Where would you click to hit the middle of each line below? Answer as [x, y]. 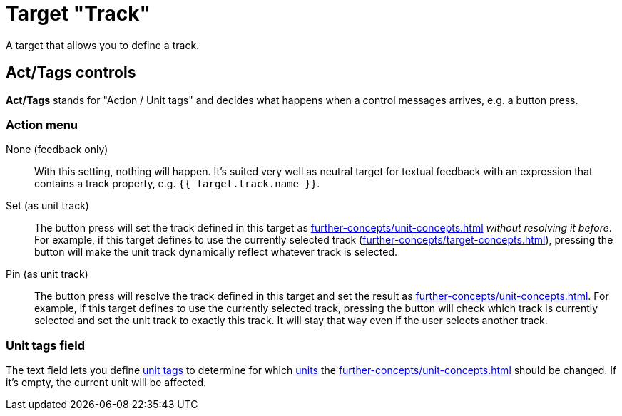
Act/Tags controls [71, 73]
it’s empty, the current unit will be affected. [106, 383]
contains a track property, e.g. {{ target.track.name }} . [177, 184]
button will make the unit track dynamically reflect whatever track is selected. [216, 252]
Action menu [42, 124]
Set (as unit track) [47, 206]
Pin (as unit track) [47, 274]
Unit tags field [45, 345]
